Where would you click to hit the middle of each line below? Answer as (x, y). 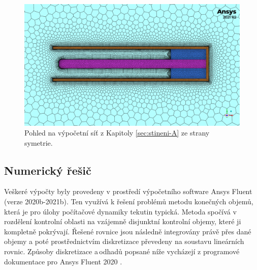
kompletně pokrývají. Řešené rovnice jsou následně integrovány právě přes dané (128, 231)
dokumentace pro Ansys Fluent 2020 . (63, 261)
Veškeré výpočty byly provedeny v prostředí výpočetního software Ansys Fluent (128, 191)
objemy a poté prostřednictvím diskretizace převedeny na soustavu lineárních (124, 241)
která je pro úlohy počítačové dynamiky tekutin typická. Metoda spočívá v (120, 211)
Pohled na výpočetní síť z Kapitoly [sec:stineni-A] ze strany (117, 133)
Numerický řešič (48, 170)
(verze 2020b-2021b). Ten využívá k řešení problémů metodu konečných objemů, (129, 201)
